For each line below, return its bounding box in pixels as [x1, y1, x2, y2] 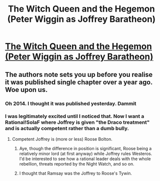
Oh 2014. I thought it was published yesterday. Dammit [5, 100, 137, 107]
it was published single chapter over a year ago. [5, 78, 153, 86]
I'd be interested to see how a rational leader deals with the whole [19, 156, 151, 162]
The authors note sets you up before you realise [5, 70, 153, 78]
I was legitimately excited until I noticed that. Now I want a [5, 113, 144, 120]
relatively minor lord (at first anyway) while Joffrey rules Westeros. [19, 151, 153, 156]
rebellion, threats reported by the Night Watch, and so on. [19, 161, 135, 166]
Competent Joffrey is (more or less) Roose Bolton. [12, 136, 112, 142]
